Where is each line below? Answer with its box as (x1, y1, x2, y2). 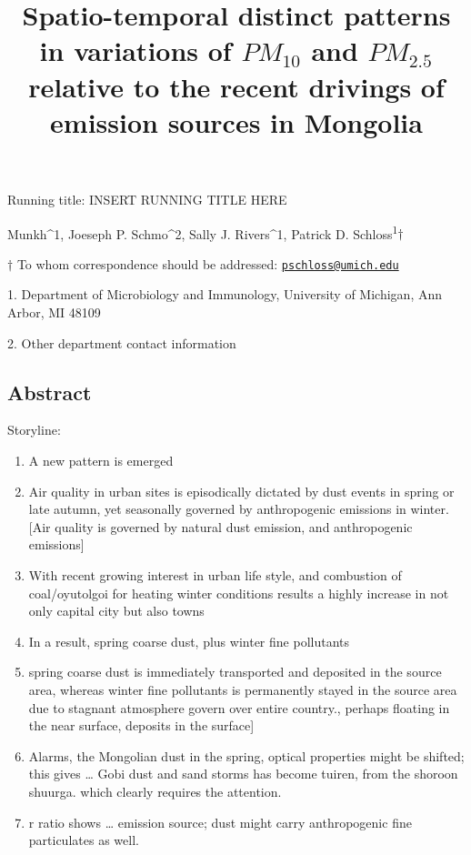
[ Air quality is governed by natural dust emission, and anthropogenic (28, 517, 413, 536)
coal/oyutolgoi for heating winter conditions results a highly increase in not (28, 583, 449, 602)
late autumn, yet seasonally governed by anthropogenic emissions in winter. (28, 499, 449, 518)
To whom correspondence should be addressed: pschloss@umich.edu (16, 254, 399, 273)
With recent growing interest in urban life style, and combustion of (28, 565, 402, 584)
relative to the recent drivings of (28, 67, 445, 105)
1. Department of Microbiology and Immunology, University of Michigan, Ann (7, 285, 443, 304)
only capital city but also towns (28, 601, 205, 620)
